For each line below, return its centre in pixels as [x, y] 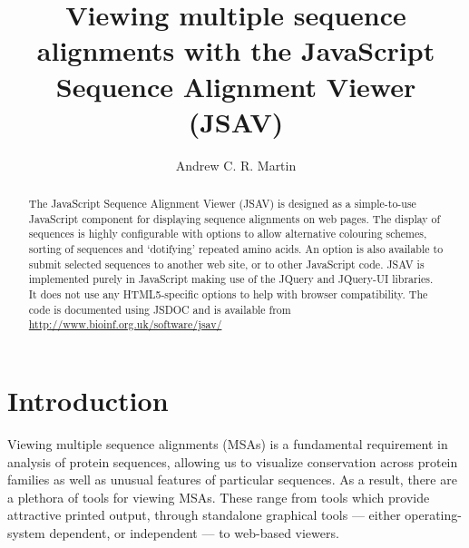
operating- [433, 515]
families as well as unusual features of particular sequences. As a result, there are [232, 479]
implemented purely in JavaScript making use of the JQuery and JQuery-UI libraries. [231, 279]
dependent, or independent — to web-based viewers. [194, 532]
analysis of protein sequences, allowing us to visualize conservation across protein [233, 461]
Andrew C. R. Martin [236, 165]
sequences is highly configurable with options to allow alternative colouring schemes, [228, 234]
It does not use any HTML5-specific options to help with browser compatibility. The [228, 294]
